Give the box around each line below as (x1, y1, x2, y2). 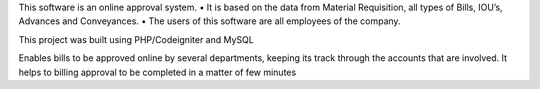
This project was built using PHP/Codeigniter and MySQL (18, 33, 254, 45)
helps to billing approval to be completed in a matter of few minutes (18, 66, 297, 78)
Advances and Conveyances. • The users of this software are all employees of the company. (18, 15, 401, 27)
